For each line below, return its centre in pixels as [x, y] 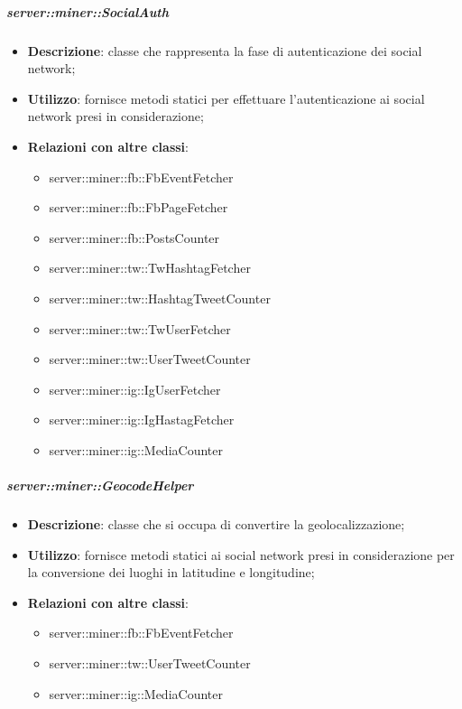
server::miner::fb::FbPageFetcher [139, 207]
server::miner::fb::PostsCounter [134, 237]
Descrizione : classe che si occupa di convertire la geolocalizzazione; [216, 524]
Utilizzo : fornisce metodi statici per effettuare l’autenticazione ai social [226, 98]
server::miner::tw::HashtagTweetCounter [160, 298]
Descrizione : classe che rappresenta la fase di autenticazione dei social [225, 50]
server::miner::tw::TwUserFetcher [140, 328]
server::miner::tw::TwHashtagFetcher [150, 268]
